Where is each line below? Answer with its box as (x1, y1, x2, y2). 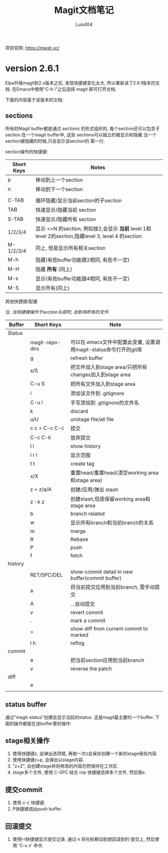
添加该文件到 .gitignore (70, 389, 124, 396)
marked (70, 631, 88, 638)
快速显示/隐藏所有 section (35, 215, 96, 222)
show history (70, 442, 101, 449)
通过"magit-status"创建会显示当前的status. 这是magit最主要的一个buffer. (5, 714, 154, 720)
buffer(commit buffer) (70, 574, 122, 581)
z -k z (29, 498, 45, 505)
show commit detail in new (70, 568, 133, 575)
